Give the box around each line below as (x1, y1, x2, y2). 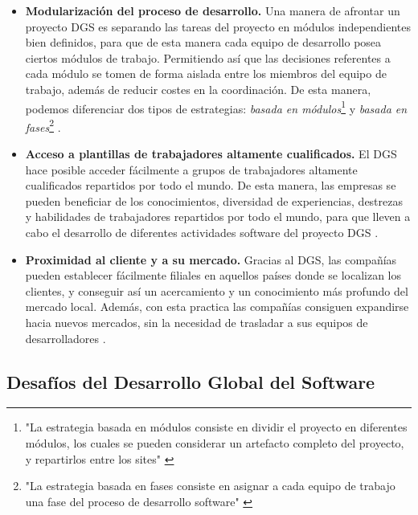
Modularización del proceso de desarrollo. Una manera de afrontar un (25, 2, 400, 18)
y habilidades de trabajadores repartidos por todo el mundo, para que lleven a (25, 208, 411, 225)
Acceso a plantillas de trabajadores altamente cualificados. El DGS (25, 145, 397, 162)
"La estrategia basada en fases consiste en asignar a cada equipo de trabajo (25, 477, 395, 494)
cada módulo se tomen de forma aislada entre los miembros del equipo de (25, 65, 387, 82)
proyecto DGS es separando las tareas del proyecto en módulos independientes (25, 18, 412, 35)
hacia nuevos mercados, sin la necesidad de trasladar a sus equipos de (25, 314, 368, 330)
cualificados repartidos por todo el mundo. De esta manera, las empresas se (25, 177, 396, 194)
